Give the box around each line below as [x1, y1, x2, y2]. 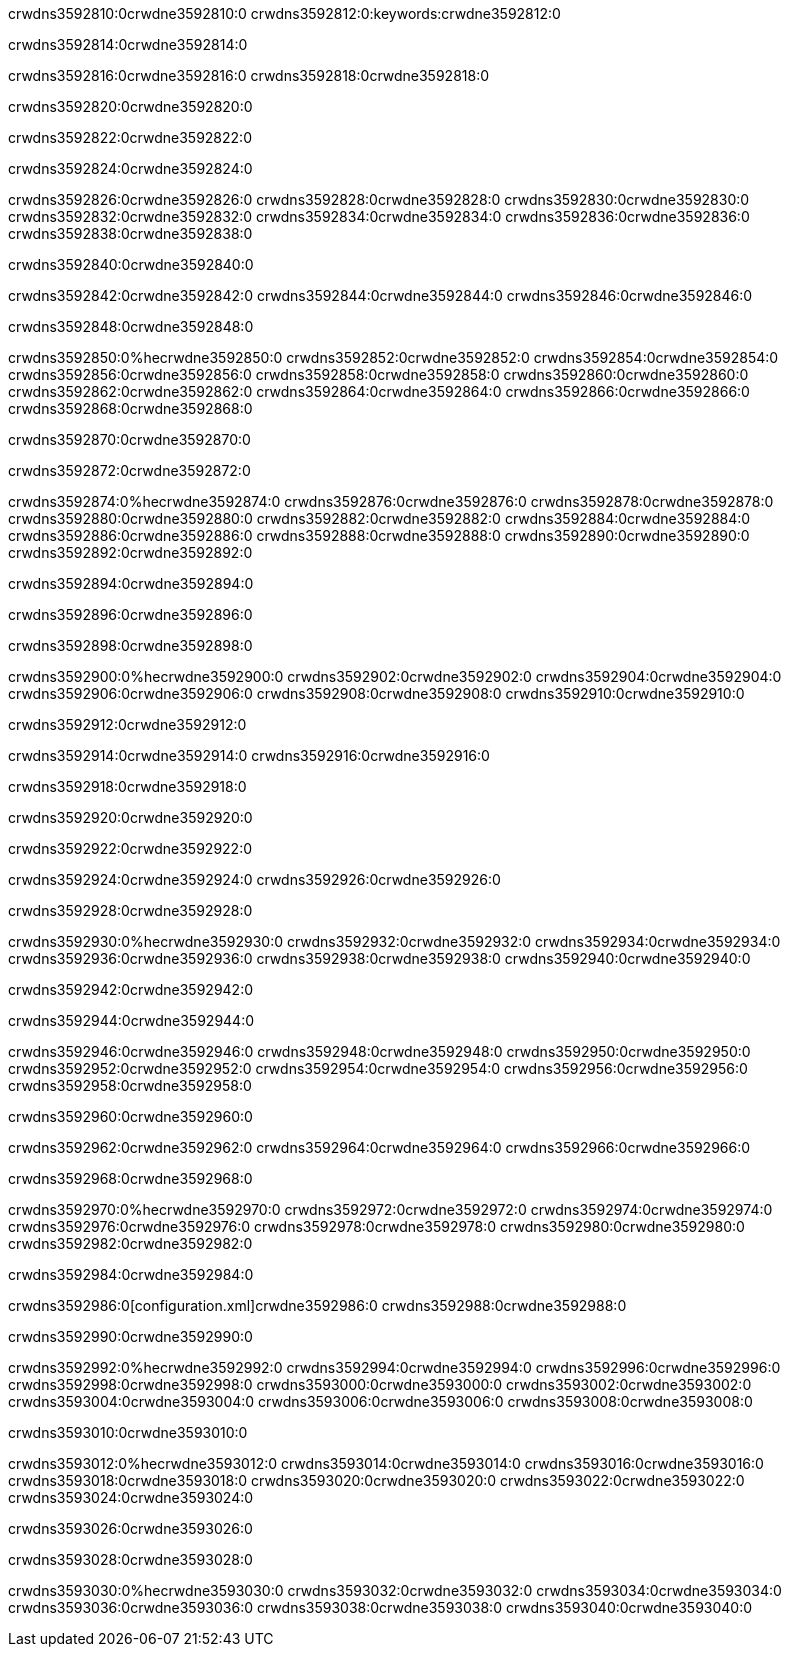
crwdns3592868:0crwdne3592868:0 [8, 400, 253, 417]
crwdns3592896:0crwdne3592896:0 [8, 606, 253, 623]
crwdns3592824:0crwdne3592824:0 [8, 160, 253, 177]
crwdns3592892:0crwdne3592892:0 [8, 544, 253, 561]
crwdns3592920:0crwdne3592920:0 [8, 809, 253, 826]
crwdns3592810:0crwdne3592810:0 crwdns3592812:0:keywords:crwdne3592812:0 [8, 5, 561, 22]
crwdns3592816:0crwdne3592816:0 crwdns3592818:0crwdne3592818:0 [8, 67, 490, 84]
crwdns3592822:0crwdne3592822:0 [8, 129, 252, 146]
